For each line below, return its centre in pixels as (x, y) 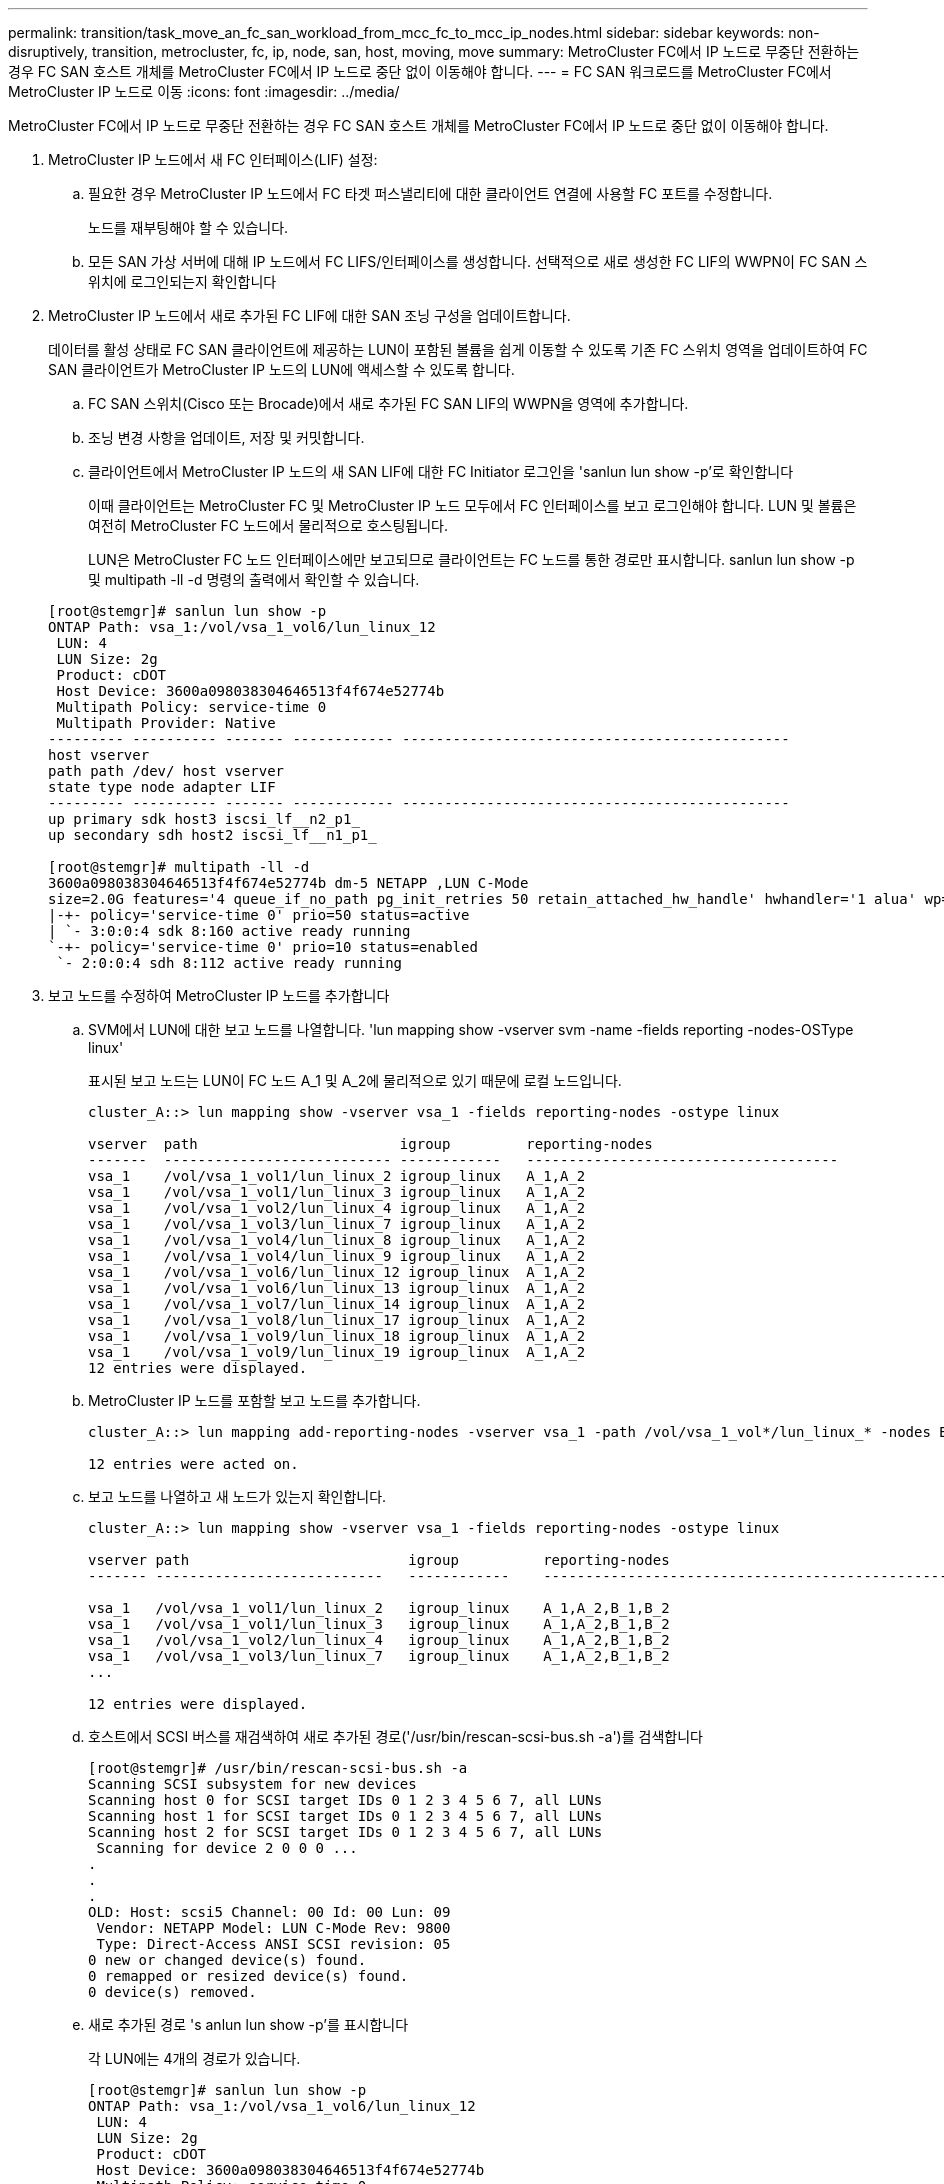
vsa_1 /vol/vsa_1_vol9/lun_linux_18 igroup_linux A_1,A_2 (337, 1336)
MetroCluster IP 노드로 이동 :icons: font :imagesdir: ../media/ (204, 91)
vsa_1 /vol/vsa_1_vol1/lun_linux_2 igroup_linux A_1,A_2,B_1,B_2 (379, 1608)
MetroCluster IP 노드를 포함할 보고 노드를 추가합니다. (254, 1400)
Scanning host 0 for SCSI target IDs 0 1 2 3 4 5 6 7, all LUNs (345, 1800)
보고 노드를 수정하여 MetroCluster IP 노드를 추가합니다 (219, 995)
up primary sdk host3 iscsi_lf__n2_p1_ (204, 819)
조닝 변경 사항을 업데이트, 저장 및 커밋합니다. (226, 437)
